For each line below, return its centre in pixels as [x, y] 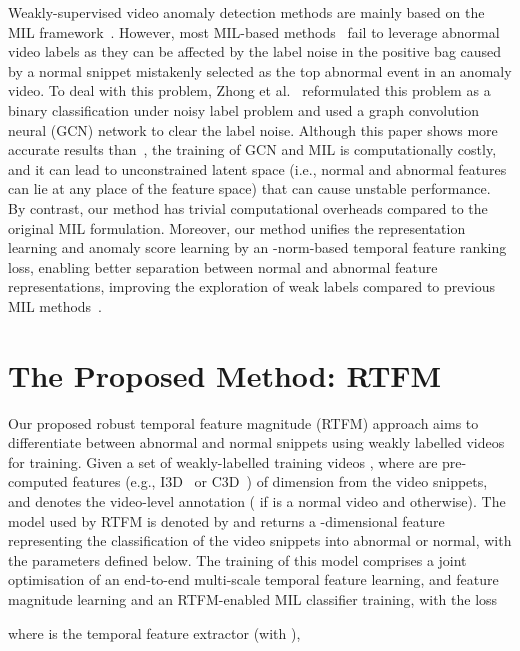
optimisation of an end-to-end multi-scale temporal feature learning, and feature [253, 579]
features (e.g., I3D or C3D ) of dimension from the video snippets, [280, 481]
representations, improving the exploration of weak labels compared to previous [252, 286]
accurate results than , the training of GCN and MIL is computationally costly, [252, 149]
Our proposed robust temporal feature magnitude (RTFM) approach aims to [243, 422]
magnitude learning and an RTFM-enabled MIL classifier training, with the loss [253, 598]
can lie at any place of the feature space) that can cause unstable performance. [249, 188]
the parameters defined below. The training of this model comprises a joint [237, 559]
